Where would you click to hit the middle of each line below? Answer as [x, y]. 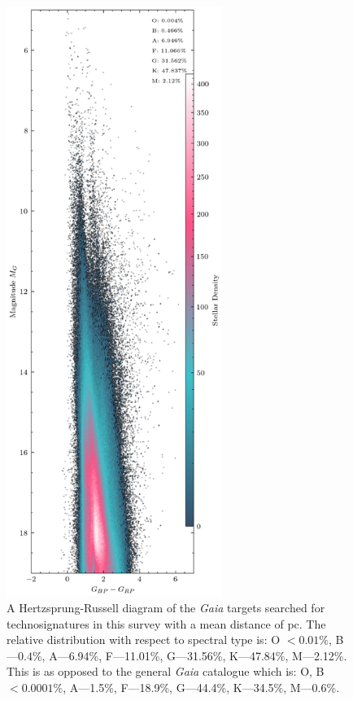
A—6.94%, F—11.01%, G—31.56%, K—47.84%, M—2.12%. [198, 655]
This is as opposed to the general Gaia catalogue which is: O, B [166, 671]
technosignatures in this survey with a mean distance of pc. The [166, 623]
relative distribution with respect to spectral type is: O [144, 640]
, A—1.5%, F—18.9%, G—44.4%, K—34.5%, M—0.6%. [201, 687]
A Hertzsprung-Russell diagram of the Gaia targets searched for [166, 607]
